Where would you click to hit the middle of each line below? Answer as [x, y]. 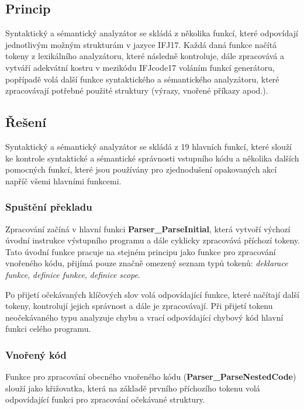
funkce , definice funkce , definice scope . [73, 274]
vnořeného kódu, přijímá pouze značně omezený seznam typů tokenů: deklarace [147, 263]
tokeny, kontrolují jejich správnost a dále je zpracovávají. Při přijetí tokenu [139, 306]
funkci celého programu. [48, 329]
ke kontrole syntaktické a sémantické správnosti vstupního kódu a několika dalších [152, 158]
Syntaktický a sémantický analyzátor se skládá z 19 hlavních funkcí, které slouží [148, 146]
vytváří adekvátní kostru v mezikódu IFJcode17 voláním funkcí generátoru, [140, 67]
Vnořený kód [36, 354]
